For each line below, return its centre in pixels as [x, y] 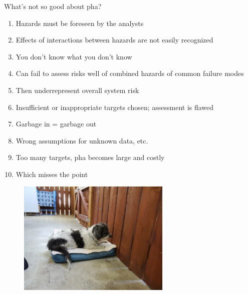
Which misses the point [52, 174]
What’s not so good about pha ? [53, 6]
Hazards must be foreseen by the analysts [80, 23]
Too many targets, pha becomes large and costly [90, 157]
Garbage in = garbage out [56, 124]
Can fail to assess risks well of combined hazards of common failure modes [130, 73]
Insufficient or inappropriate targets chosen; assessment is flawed [115, 107]
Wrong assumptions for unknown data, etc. [82, 140]
